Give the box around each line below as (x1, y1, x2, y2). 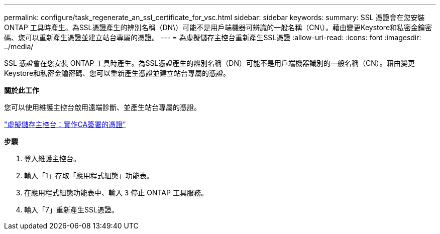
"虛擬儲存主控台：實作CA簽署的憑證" (4, 120, 126, 129)
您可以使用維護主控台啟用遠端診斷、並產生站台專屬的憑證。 (4, 103, 201, 111)
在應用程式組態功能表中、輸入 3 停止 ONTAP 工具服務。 (24, 188, 208, 197)
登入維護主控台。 (24, 154, 80, 163)
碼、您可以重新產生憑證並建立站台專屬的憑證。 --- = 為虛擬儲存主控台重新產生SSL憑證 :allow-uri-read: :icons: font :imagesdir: (4, 33, 421, 42)
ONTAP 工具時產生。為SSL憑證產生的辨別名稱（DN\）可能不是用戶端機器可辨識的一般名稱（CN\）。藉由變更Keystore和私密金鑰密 (4, 23, 432, 32)
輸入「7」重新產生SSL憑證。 (24, 205, 119, 214)
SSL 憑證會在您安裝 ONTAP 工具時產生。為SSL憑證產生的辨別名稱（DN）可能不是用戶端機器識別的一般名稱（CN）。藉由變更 (4, 59, 415, 67)
